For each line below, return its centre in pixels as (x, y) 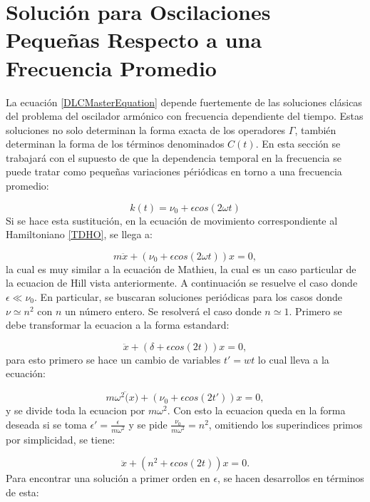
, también (315, 129)
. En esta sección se (298, 144)
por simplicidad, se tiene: (61, 439)
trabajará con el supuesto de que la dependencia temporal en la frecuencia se (174, 157)
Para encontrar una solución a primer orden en (108, 478)
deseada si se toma (46, 424)
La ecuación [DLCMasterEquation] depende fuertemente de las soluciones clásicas (184, 102)
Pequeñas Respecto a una (134, 40)
